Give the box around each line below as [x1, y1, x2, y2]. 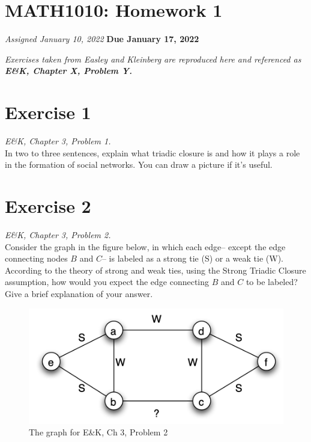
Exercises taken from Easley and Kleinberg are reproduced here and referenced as [5, 52, 301, 65]
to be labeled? [246, 275, 298, 288]
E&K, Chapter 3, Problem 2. [5, 228, 111, 241]
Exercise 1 [5, 100, 91, 124]
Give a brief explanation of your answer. [5, 287, 153, 299]
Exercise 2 [5, 194, 91, 218]
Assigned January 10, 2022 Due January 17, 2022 [5, 32, 199, 45]
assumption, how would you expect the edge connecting [5, 275, 210, 288]
